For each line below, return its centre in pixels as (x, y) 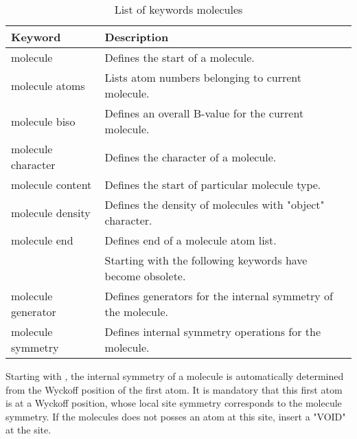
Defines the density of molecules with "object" (215, 204)
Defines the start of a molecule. (180, 57)
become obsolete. (145, 276)
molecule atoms (48, 85)
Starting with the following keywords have (206, 260)
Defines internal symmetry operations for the (213, 331)
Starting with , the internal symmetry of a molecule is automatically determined (175, 376)
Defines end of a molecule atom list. (191, 240)
